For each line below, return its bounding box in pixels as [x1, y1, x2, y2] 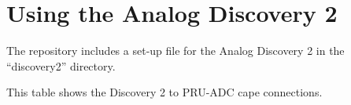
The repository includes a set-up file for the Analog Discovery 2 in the [6, 42, 345, 59]
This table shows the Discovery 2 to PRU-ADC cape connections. [6, 84, 323, 100]
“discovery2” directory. [6, 57, 116, 74]
